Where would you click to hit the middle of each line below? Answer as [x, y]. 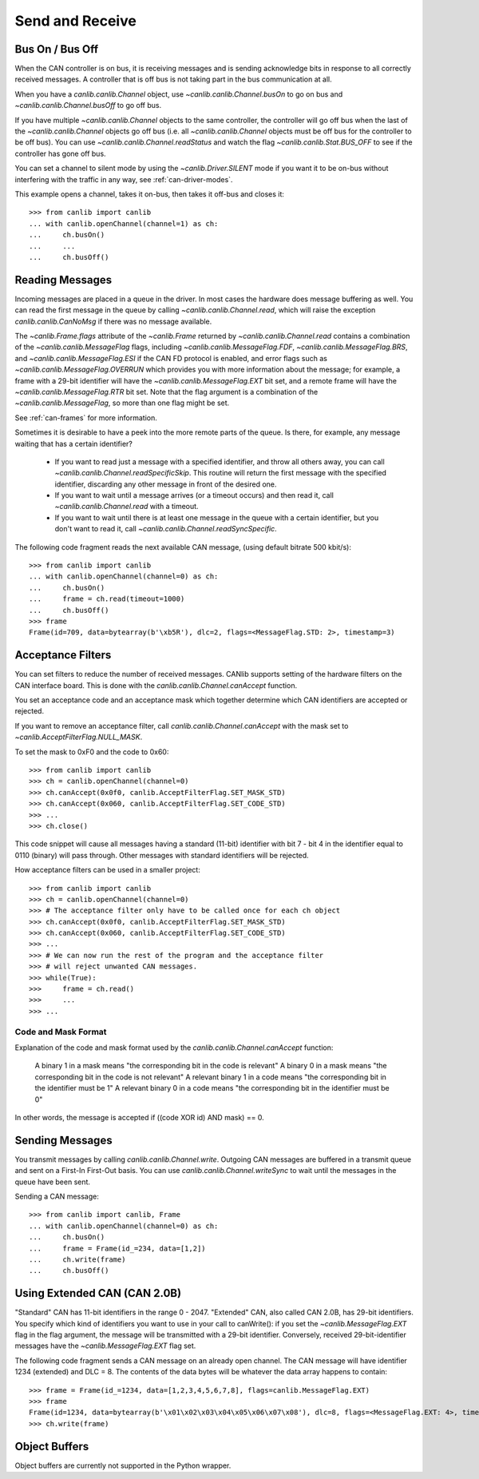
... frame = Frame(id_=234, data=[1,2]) [118, 1248]
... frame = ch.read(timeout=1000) [107, 599]
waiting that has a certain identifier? [74, 443]
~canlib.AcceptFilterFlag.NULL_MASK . [79, 737]
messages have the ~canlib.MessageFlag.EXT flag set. [105, 1346]
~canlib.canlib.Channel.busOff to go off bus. [88, 105]
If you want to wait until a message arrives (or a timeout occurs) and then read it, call [194, 495]
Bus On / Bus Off [57, 49]
